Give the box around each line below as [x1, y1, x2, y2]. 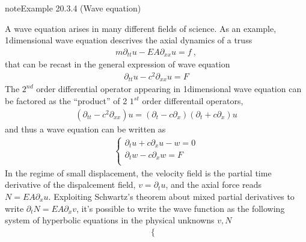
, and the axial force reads [165, 178, 262, 191]
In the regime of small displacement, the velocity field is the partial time [5, 166, 272, 179]
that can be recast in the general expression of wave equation [5, 58, 230, 70]
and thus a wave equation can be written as [5, 122, 166, 135]
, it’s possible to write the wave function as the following [76, 202, 285, 214]
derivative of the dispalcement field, [5, 178, 136, 191]
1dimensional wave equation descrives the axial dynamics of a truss [5, 34, 252, 46]
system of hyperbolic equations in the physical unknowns [5, 214, 215, 226]
